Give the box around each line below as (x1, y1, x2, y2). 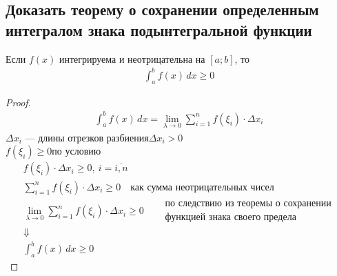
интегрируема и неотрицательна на (59, 51, 205, 66)
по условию (52, 144, 101, 158)
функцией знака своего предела (165, 212, 296, 222)
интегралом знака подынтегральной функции (6, 19, 312, 40)
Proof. (6, 95, 31, 109)
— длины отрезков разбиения (25, 130, 149, 144)
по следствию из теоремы (165, 198, 273, 208)
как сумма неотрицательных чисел (130, 182, 274, 193)
